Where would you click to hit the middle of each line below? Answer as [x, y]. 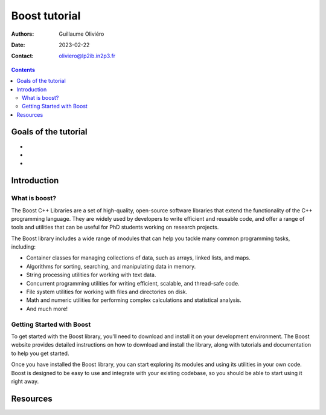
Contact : [23, 56]
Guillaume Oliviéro [81, 34]
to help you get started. [40, 353]
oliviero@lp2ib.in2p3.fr [87, 56]
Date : [18, 45]
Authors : [23, 34]
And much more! [47, 309]
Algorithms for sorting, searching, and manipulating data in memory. [111, 266]
